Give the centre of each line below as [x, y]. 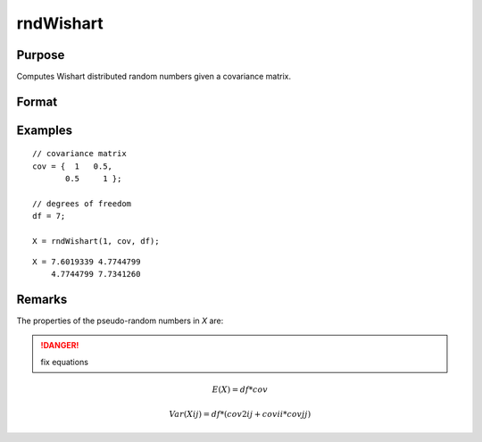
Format [37, 101]
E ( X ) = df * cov [240, 389]
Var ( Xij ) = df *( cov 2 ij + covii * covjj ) [240, 414]
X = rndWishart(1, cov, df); [96, 242]
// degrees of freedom [82, 204]
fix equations [65, 362]
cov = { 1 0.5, [73, 166]
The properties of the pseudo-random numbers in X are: [120, 321]
